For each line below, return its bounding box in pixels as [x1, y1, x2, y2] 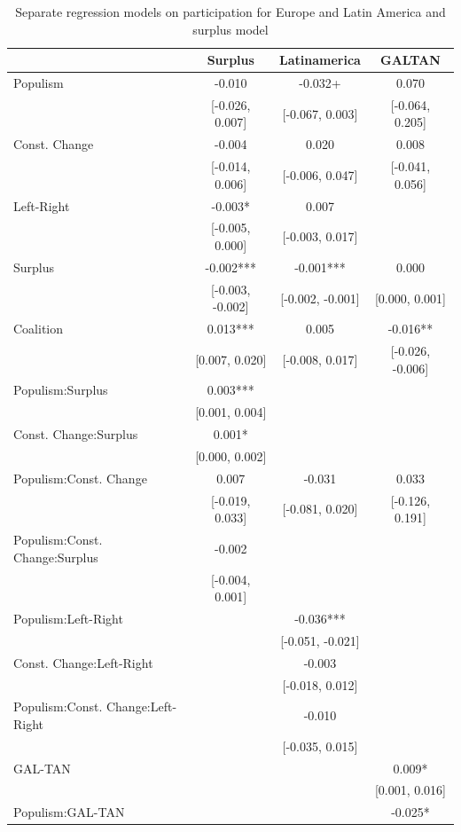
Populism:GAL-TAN [13, 803, 125, 821]
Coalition [13, 319, 64, 338]
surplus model [192, 20, 269, 38]
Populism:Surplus [13, 381, 108, 399]
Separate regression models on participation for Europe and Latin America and [15, 3, 446, 20]
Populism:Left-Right [13, 608, 123, 627]
